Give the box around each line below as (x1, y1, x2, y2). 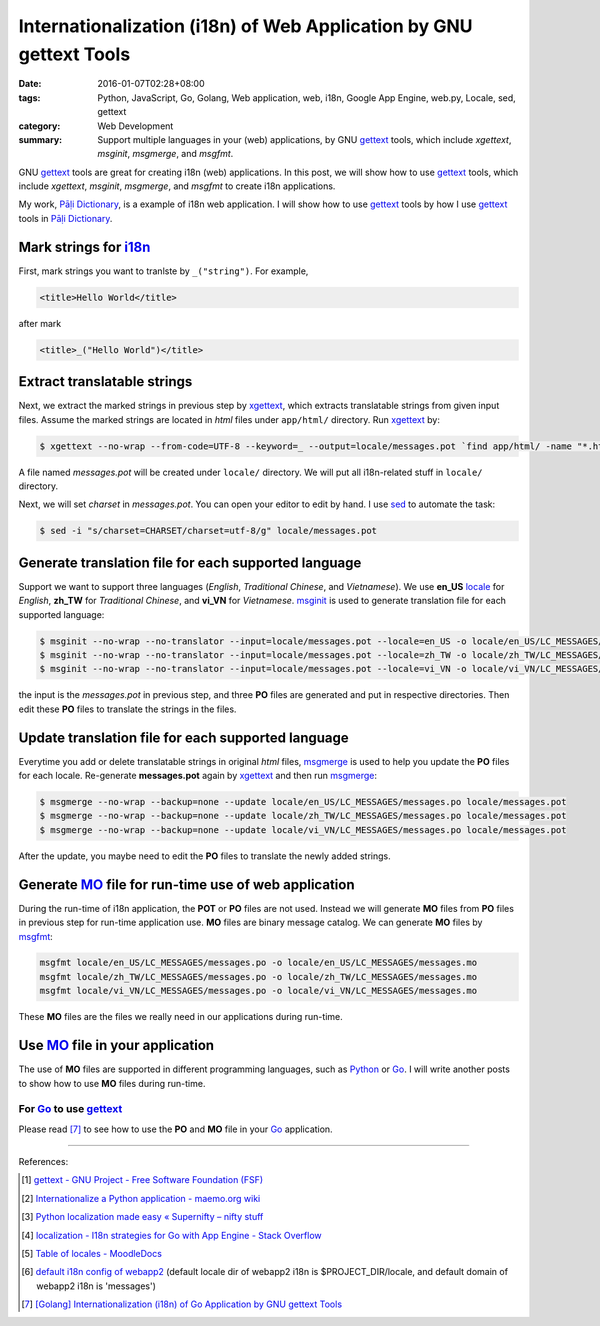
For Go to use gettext (18, 1102, 123, 1116)
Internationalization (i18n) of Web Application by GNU (18, 15, 474, 37)
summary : (18, 133, 63, 145)
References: (18, 1156, 69, 1168)
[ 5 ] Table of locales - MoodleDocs (21, 1248, 162, 1260)
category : (18, 120, 61, 132)
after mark (18, 317, 62, 329)
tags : (18, 91, 41, 104)
